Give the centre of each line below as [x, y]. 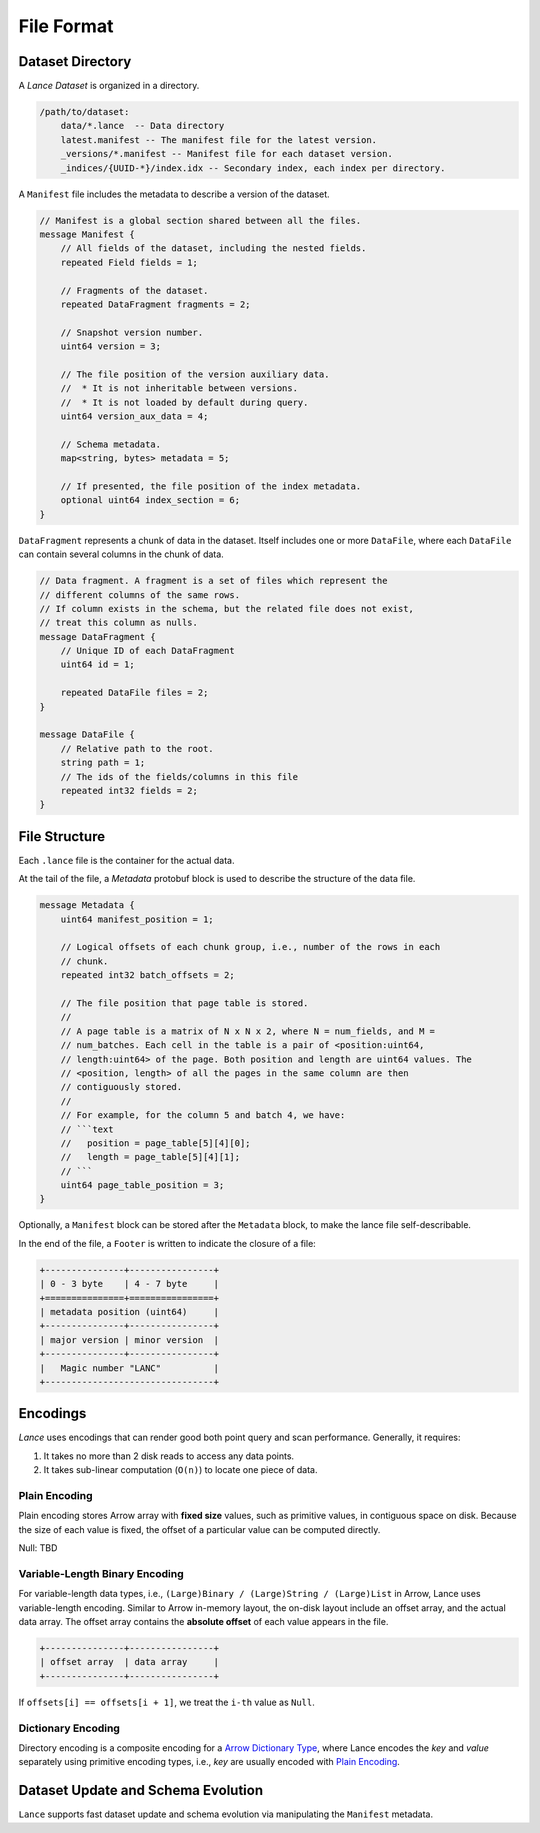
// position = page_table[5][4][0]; [155, 1143]
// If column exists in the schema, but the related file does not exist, [227, 608]
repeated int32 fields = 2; [129, 790]
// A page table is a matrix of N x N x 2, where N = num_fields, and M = [247, 1031]
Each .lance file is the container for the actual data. [126, 860]
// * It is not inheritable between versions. [179, 388]
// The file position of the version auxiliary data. [195, 374]
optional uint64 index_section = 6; [150, 500]
